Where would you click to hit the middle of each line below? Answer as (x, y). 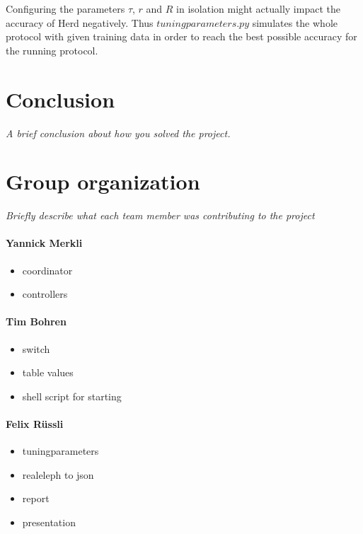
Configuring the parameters (65, 8)
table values (48, 372)
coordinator (47, 270)
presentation (49, 522)
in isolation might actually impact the (258, 8)
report (36, 498)
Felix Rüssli (35, 423)
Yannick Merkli (44, 243)
